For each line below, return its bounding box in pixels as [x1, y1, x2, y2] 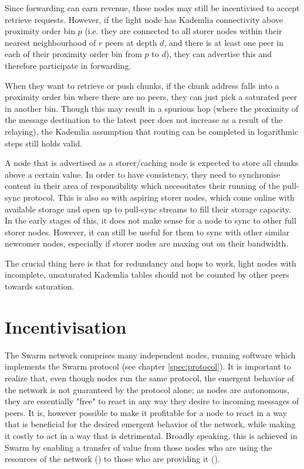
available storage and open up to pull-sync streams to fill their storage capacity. [5, 202, 291, 215]
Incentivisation [5, 314, 127, 338]
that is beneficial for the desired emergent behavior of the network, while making [5, 418, 296, 430]
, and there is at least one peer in [164, 36, 283, 48]
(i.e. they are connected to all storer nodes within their [85, 25, 282, 37]
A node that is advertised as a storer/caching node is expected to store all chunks [5, 157, 299, 169]
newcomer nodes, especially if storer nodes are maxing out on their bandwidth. [5, 237, 289, 250]
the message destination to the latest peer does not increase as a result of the [5, 114, 283, 126]
